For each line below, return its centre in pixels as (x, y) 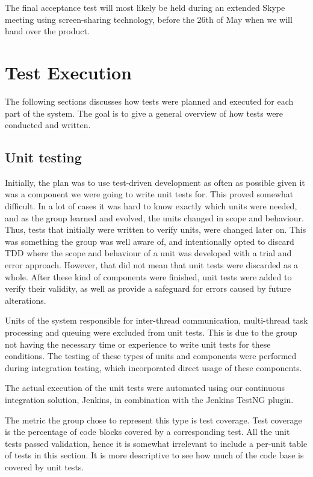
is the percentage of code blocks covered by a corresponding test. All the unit (147, 432)
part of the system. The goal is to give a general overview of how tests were (144, 113)
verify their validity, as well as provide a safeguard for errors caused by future (148, 288)
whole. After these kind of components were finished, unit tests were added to (148, 276)
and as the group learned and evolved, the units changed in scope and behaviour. (154, 217)
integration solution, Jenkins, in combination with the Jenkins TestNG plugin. (149, 399)
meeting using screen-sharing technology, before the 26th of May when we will (149, 19)
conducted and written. (48, 125)
